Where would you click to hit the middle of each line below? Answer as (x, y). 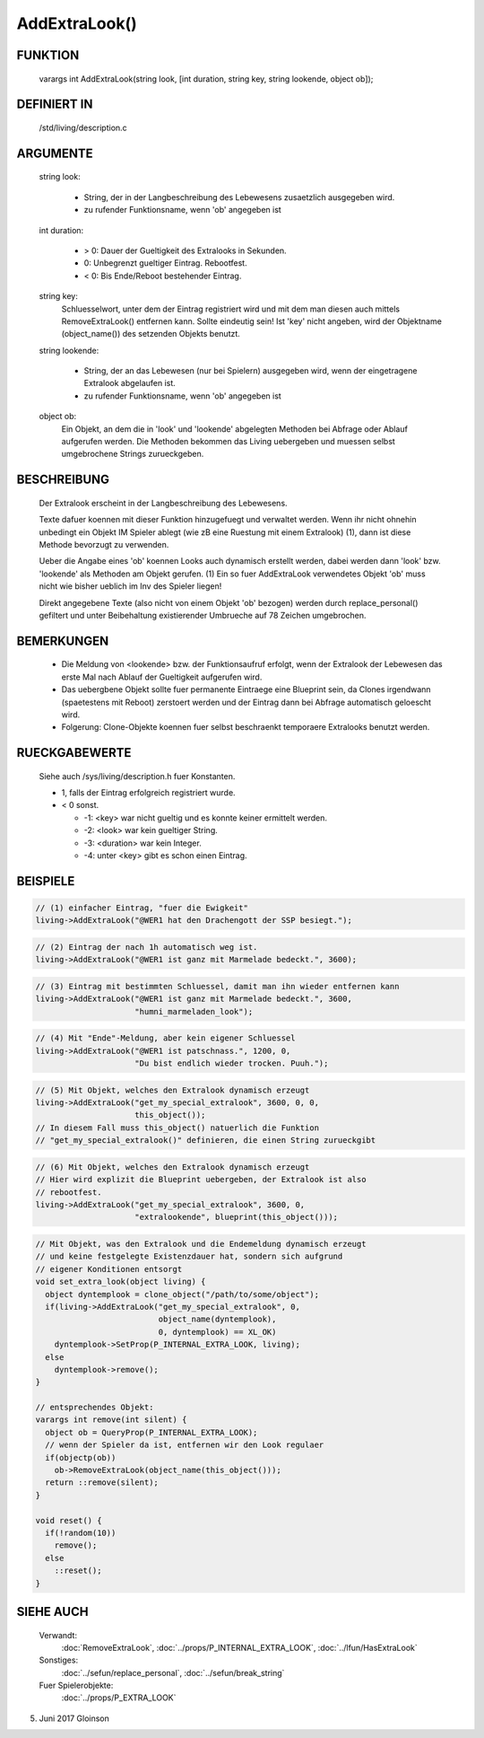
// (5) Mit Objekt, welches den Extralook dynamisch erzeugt (173, 1090)
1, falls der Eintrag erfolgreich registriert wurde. (149, 793)
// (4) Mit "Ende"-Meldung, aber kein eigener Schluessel (165, 1038)
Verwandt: (58, 1635)
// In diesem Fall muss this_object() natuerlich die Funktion (177, 1128)
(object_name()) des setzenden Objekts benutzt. (151, 334)
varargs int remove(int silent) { (111, 1420)
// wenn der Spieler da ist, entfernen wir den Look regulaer (185, 1445)
